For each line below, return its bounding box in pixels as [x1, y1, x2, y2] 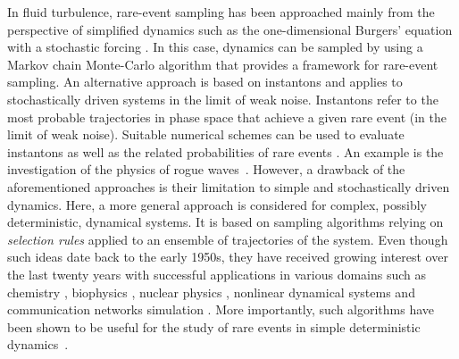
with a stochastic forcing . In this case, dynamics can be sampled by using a [7, 38, 423, 56]
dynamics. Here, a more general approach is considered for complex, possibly [7, 195, 427, 213]
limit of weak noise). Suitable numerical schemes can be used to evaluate [7, 125, 405, 144]
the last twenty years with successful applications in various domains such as [7, 264, 427, 283]
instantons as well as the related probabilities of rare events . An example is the [7, 142, 444, 161]
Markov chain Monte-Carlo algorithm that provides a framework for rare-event [7, 54, 438, 73]
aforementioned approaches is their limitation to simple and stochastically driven [7, 177, 450, 196]
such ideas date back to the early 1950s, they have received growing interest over [7, 247, 448, 266]
